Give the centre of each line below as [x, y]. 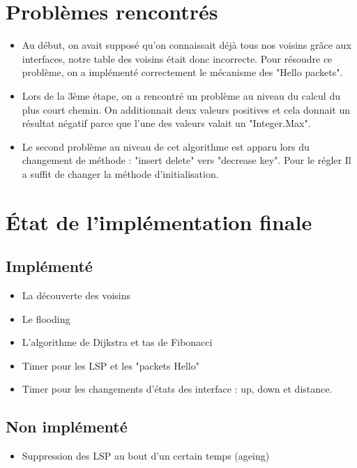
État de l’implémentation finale [159, 221]
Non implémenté [67, 427]
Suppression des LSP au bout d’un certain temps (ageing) [146, 456]
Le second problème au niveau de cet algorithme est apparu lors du [166, 146]
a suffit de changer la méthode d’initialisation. [120, 173]
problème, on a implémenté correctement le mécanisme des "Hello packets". [182, 72]
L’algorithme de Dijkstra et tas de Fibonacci [117, 342]
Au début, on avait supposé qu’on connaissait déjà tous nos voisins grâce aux [187, 45]
